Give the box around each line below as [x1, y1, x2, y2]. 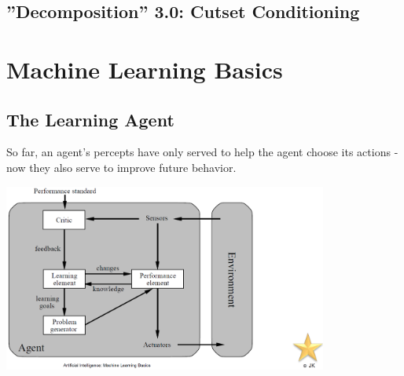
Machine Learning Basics [6, 53, 283, 85]
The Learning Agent [6, 107, 174, 131]
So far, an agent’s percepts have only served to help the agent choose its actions [6, 144, 391, 160]
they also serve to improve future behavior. [29, 159, 237, 175]
